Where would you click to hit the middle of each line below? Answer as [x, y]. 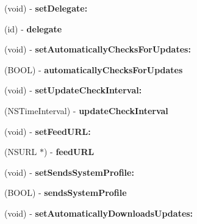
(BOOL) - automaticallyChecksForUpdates [94, 69]
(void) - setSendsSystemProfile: [69, 172]
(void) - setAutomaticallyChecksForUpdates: [98, 49]
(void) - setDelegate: [46, 8]
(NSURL [21, 152]
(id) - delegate [33, 28]
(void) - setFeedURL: [48, 131]
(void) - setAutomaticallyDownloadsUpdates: [99, 213]
